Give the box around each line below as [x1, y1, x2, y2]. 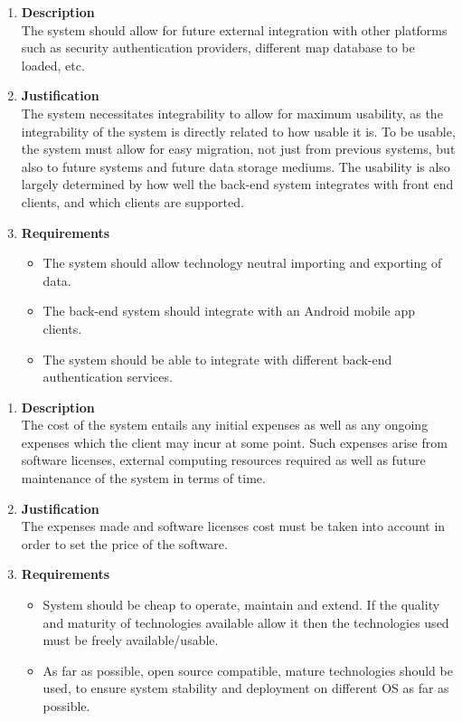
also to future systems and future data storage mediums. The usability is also [21, 157, 450, 176]
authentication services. [42, 367, 173, 386]
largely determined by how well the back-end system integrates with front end [21, 175, 454, 194]
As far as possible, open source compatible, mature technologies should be [42, 660, 453, 679]
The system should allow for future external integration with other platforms [21, 20, 448, 39]
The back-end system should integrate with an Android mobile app [42, 301, 415, 320]
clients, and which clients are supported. [21, 192, 244, 211]
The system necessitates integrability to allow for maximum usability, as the [21, 103, 443, 122]
